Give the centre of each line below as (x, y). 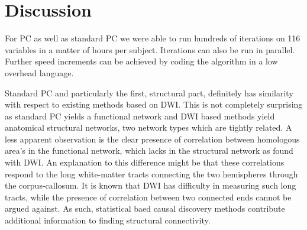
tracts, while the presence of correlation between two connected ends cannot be (148, 197)
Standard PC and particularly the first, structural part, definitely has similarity (149, 93)
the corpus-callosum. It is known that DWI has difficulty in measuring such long (151, 185)
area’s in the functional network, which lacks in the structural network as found (149, 150)
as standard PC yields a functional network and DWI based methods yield (140, 116)
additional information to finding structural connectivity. (108, 220)
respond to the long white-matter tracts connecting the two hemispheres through (151, 174)
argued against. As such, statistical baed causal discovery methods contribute (145, 208)
